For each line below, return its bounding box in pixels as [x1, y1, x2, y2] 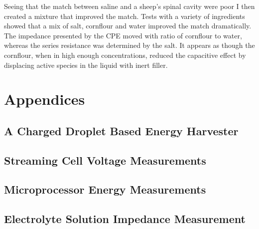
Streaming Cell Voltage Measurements [4, 152, 206, 168]
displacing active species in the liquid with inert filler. [4, 59, 168, 70]
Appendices [4, 89, 85, 109]
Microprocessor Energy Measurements [4, 182, 206, 197]
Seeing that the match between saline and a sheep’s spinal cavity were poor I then [4, 1, 255, 11]
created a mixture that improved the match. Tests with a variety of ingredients [4, 10, 245, 21]
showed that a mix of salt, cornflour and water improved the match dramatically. [4, 20, 252, 31]
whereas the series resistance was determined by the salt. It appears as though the [4, 40, 255, 50]
